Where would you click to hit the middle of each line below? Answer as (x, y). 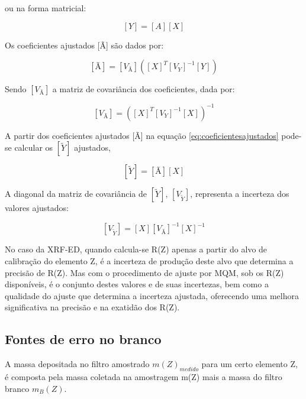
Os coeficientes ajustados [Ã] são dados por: (84, 45)
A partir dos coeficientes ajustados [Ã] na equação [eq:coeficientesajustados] (142, 135)
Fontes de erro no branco (83, 339)
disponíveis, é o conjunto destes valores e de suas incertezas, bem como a (137, 284)
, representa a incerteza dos (240, 194)
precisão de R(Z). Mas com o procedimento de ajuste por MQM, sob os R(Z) (144, 272)
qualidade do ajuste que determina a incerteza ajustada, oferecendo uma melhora (152, 295)
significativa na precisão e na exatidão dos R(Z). (92, 307)
